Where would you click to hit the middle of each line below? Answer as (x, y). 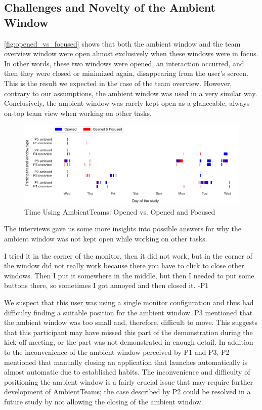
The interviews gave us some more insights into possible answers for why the (123, 229)
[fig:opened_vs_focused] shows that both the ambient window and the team (122, 43)
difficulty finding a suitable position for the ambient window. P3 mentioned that (128, 312)
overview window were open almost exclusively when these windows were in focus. (131, 53)
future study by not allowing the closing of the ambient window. (104, 401)
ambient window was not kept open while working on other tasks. (106, 239)
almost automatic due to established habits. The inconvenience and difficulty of (127, 372)
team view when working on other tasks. (89, 113)
